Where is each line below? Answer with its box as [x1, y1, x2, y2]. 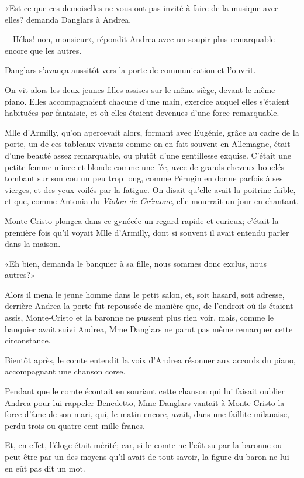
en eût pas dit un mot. [5, 462, 85, 474]
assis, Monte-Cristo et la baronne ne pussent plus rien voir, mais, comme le [5, 311, 274, 324]
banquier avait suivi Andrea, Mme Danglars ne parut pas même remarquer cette [5, 322, 293, 335]
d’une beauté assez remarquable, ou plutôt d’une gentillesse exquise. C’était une [5, 149, 292, 161]
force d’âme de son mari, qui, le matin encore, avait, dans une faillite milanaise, [5, 408, 289, 420]
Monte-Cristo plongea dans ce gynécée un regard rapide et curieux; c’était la [5, 214, 279, 226]
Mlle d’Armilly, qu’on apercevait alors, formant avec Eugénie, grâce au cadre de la [5, 126, 299, 138]
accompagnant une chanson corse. [5, 365, 126, 377]
